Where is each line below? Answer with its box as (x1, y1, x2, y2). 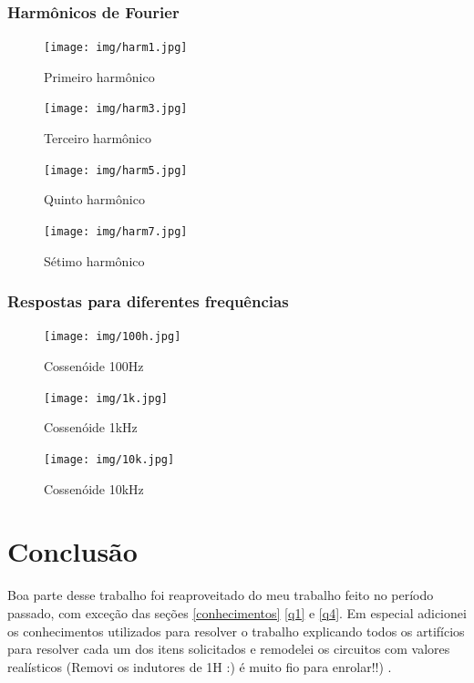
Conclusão (7, 533, 138, 570)
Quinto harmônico (44, 190, 145, 209)
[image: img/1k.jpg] (44, 391, 169, 405)
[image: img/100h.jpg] (44, 330, 181, 344)
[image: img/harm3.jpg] (44, 102, 188, 116)
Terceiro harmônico (44, 129, 151, 148)
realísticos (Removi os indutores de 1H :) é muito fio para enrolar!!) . (7, 657, 392, 676)
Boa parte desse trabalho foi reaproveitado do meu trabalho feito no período (7, 585, 434, 605)
